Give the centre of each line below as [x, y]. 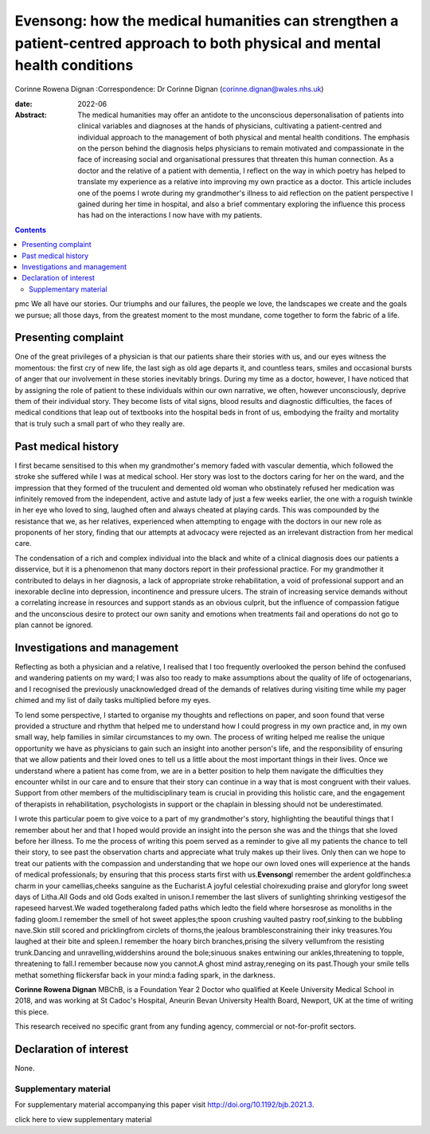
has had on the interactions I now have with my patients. [170, 215]
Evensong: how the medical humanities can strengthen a [207, 21]
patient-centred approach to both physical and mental [198, 43]
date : [23, 104]
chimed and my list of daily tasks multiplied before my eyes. [113, 700]
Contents [31, 230]
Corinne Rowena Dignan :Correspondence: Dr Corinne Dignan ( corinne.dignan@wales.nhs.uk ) [169, 89]
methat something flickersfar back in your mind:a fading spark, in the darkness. [145, 975]
